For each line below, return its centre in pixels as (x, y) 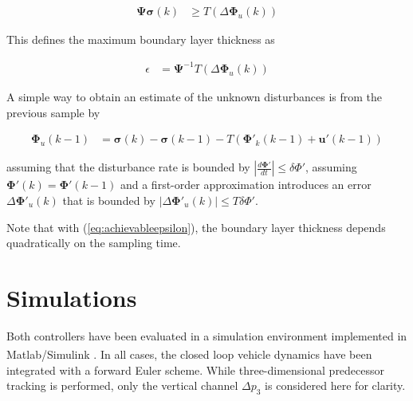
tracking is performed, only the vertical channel (122, 385)
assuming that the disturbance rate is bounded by (128, 167)
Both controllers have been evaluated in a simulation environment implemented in (207, 335)
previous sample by (53, 112)
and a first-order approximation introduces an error (246, 185)
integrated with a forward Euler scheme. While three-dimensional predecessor (196, 370)
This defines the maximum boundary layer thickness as (141, 39)
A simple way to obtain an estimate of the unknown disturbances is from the (195, 97)
